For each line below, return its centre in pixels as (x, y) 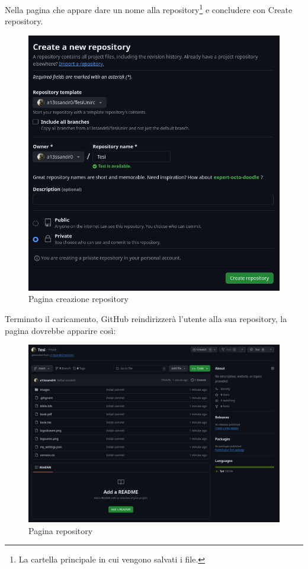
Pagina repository (61, 530)
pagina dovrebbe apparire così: (60, 330)
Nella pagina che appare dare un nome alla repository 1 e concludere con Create (149, 9)
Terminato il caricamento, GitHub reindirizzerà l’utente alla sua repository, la (146, 318)
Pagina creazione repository (78, 299)
